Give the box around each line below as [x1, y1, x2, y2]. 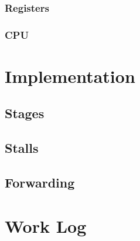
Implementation [5, 63, 135, 88]
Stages [5, 104, 45, 122]
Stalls [5, 139, 39, 157]
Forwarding [5, 173, 75, 192]
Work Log [5, 213, 87, 237]
